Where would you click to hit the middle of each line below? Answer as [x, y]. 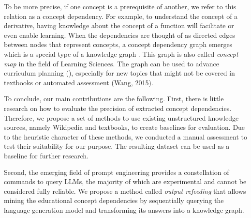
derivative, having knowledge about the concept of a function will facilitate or [119, 25]
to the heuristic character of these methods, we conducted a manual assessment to [126, 136]
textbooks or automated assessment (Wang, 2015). [79, 82]
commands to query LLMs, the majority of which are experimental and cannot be [125, 181]
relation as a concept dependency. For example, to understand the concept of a [121, 16]
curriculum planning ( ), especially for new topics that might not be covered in [119, 73]
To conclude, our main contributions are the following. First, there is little [114, 99]
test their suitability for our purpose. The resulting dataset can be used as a [117, 146]
